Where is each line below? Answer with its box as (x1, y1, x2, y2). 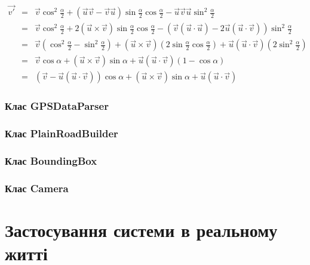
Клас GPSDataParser (5, 98, 109, 113)
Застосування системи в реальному (5, 217, 278, 242)
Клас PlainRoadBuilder (5, 126, 118, 141)
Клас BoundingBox (5, 153, 97, 168)
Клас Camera (5, 180, 69, 195)
